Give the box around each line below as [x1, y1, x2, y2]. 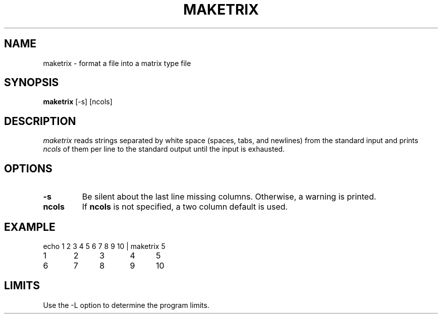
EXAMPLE [4, 220, 56, 233]
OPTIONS [4, 162, 52, 175]
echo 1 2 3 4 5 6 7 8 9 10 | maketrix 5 [43, 241, 165, 250]
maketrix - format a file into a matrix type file [43, 58, 191, 68]
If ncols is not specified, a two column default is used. [82, 202, 288, 212]
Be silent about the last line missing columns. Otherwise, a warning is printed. [82, 192, 376, 202]
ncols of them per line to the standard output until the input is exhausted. [43, 145, 285, 154]
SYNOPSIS [4, 76, 59, 89]
